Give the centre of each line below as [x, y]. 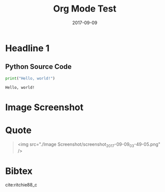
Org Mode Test [85, 9]
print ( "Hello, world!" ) [30, 78]
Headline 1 [27, 48]
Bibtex [19, 171]
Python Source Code [39, 67]
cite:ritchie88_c [21, 185]
